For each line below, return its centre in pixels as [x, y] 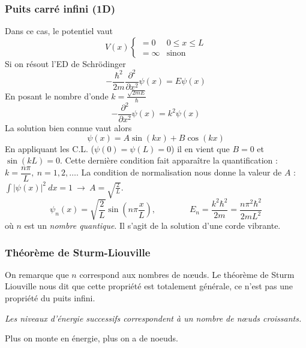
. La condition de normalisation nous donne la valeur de [179, 172]
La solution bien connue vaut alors [68, 128]
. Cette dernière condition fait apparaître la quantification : [169, 160]
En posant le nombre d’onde [57, 96]
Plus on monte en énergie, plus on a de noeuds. [92, 338]
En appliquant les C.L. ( [50, 148]
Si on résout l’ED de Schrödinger [65, 63]
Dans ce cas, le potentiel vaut [59, 31]
